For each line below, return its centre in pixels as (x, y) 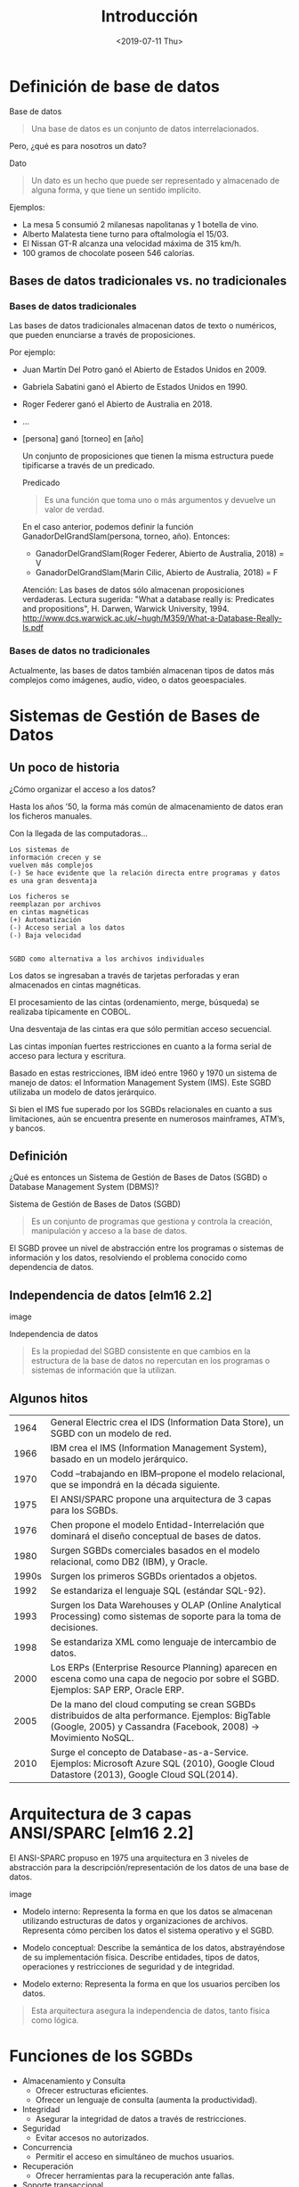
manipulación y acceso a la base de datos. (109, 1231)
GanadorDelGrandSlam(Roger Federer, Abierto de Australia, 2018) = (160, 554)
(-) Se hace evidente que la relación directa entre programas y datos (145, 873)
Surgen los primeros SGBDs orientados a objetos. (154, 1576)
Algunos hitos (49, 1398)
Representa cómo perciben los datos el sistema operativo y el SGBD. (148, 1931)
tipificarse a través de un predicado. (89, 466)
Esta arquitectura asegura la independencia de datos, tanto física (150, 2011)
